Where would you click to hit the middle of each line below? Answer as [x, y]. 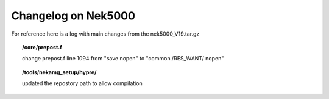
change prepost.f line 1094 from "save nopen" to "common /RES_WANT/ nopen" [123, 59]
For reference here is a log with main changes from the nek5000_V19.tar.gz [105, 34]
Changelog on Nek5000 [73, 16]
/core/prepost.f [42, 47]
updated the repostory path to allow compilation [82, 83]
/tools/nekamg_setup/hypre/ [59, 72]
